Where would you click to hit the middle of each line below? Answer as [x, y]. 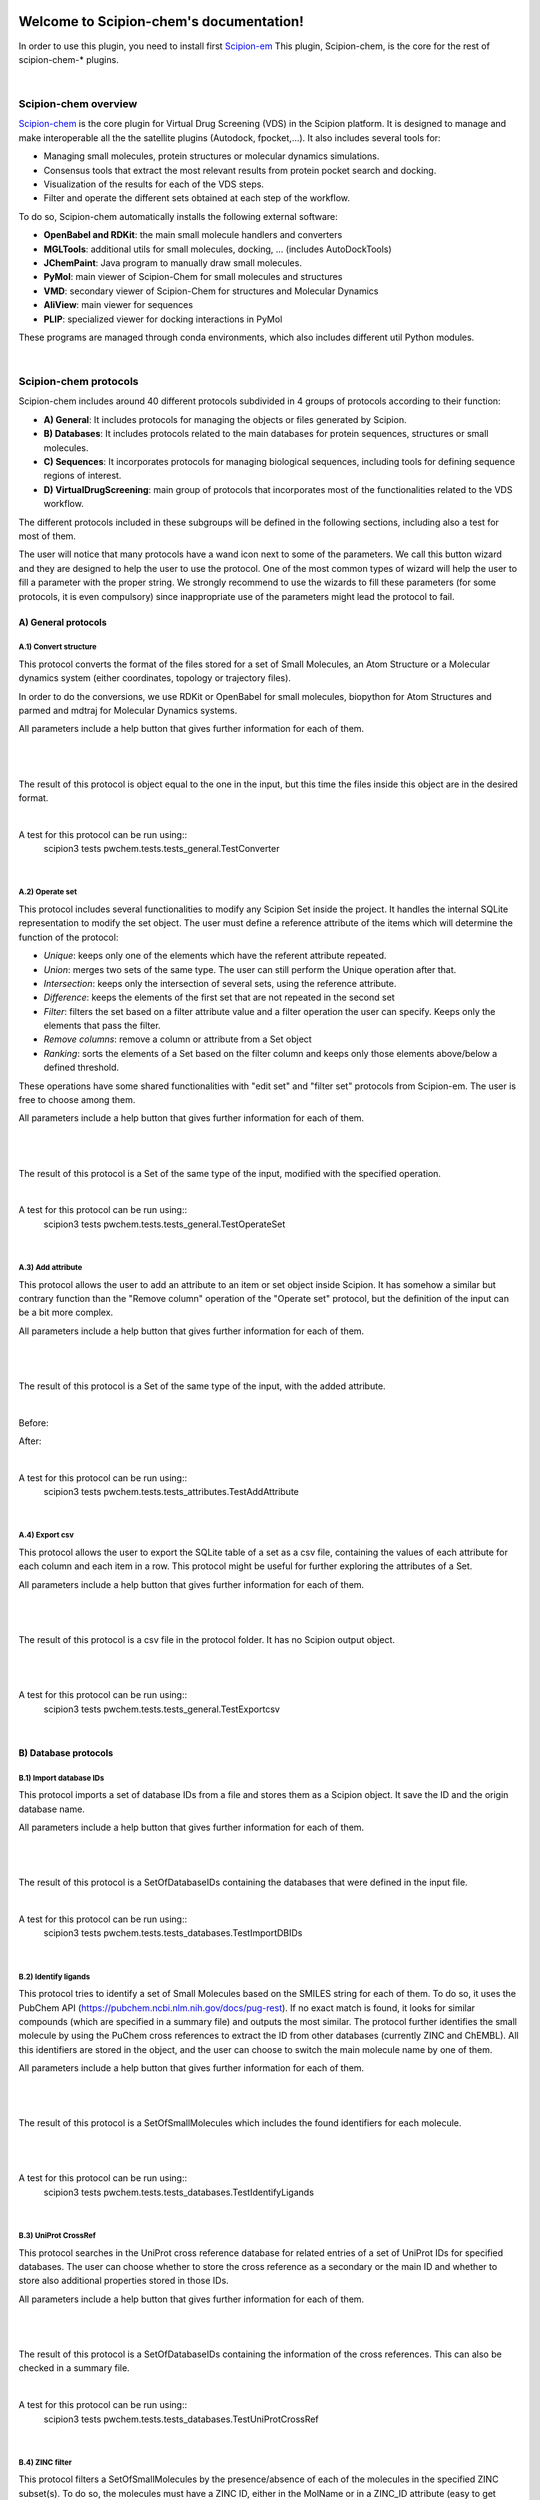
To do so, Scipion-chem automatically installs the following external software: [178, 216]
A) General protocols [62, 622]
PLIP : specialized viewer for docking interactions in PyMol [163, 319]
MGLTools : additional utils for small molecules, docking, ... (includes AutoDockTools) [217, 249]
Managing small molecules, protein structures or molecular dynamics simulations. [211, 156]
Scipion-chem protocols [78, 382]
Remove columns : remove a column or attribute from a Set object [177, 1039]
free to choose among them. [77, 1100]
